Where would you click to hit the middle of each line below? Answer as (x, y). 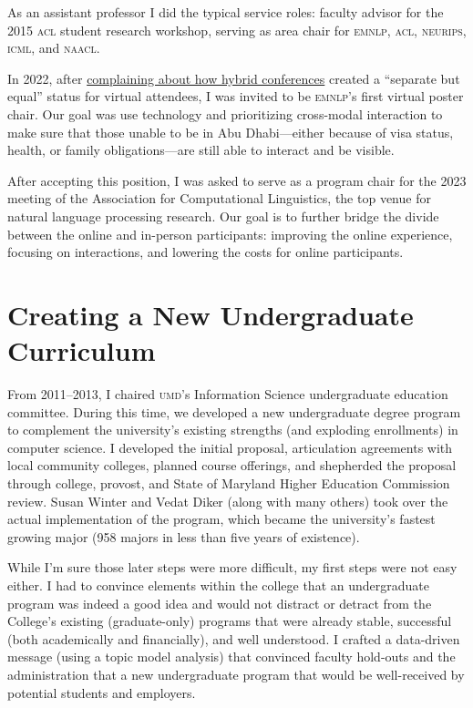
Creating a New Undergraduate (211, 314)
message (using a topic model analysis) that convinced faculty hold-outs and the (231, 657)
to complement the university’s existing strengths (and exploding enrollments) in (233, 430)
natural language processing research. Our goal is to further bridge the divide (223, 215)
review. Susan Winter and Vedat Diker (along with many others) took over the (228, 501)
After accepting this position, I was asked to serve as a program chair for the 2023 (237, 180)
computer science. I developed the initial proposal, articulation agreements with (230, 447)
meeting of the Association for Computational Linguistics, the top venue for (219, 198)
